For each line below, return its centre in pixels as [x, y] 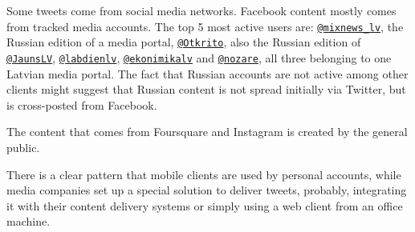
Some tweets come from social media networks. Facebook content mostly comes [201, 10]
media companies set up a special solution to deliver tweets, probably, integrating [207, 190]
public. [23, 147]
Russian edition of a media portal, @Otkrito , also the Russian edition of [184, 42]
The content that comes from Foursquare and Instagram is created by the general [207, 132]
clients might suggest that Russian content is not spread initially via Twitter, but [206, 89]
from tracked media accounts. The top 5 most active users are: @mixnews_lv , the [205, 26]
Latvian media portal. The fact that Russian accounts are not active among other [207, 73]
